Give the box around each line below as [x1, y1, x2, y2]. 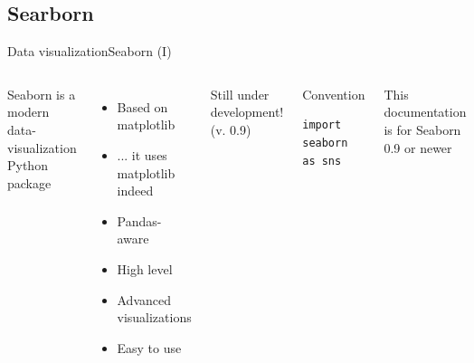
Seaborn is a [7, 84, 76, 103]
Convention [302, 84, 365, 103]
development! [210, 102, 284, 121]
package [7, 173, 52, 192]
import [302, 119, 342, 132]
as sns [302, 154, 342, 167]
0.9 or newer [384, 138, 452, 157]
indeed [117, 181, 154, 200]
